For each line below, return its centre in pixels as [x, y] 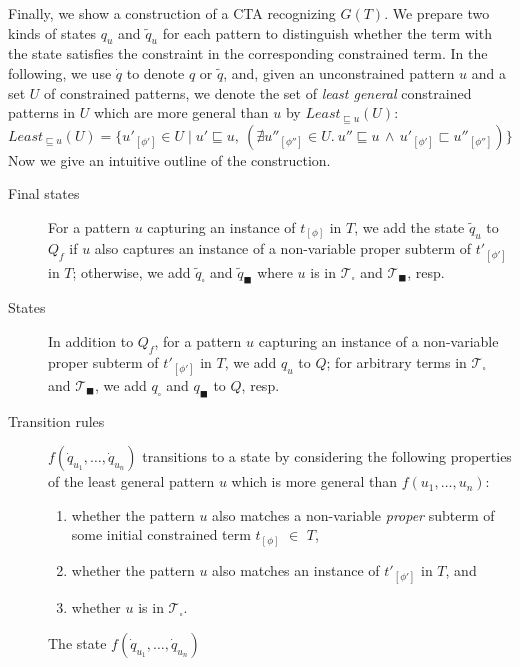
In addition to [91, 340]
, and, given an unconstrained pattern [339, 72]
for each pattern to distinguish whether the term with [327, 32]
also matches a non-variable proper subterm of [353, 514]
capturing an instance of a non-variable [378, 340]
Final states [44, 193]
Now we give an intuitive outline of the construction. [169, 159]
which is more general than [314, 481]
